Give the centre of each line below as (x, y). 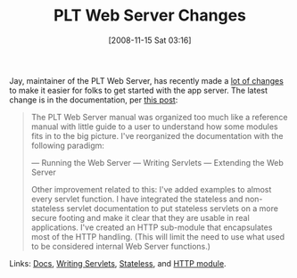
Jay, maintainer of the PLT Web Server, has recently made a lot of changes (146, 80)
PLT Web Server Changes (150, 16)
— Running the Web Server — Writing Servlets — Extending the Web (157, 162)
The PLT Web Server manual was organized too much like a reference (159, 117)
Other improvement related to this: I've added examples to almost (151, 189)
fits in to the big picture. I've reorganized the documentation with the (157, 135)
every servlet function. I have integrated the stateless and (137, 199)
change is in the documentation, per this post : (94, 100)
